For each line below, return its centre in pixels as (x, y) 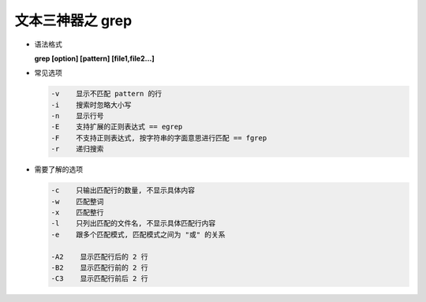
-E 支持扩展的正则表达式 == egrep (117, 127)
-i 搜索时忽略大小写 (91, 105)
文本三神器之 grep (73, 21)
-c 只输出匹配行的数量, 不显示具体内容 (123, 190)
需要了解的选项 (58, 170)
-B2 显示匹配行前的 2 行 (99, 267)
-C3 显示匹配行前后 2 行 (99, 279)
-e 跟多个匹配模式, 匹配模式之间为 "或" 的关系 (138, 234)
